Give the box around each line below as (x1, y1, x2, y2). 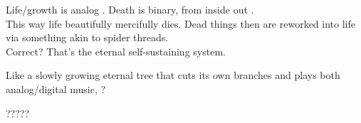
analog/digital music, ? (6, 81, 106, 96)
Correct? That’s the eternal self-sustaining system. (6, 43, 226, 58)
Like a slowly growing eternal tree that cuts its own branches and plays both (6, 68, 340, 82)
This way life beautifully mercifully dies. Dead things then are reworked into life (6, 16, 355, 31)
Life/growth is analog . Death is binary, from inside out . (6, 2, 254, 16)
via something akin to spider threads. (6, 30, 169, 45)
